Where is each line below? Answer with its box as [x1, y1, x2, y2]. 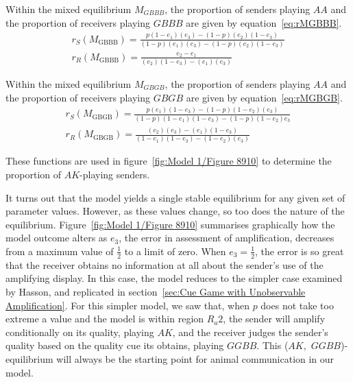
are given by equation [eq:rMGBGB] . [186, 90, 343, 104]
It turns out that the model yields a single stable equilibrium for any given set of [5, 190, 345, 204]
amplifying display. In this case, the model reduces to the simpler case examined [5, 271, 343, 285]
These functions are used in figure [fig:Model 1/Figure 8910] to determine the [5, 154, 332, 168]
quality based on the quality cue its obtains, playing [5, 338, 224, 353]
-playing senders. [80, 167, 150, 181]
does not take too [260, 298, 334, 312]
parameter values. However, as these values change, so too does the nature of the [5, 204, 345, 218]
